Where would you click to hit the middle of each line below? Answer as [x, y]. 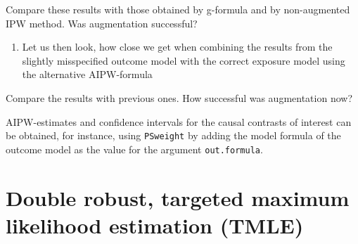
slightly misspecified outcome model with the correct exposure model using [184, 60]
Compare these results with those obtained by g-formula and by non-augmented [178, 9]
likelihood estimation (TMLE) [155, 225]
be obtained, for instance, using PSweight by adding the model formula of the [173, 135]
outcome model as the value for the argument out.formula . [134, 149]
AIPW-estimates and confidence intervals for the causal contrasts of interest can [179, 121]
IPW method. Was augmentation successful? [102, 23]
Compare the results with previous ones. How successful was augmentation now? [179, 97]
